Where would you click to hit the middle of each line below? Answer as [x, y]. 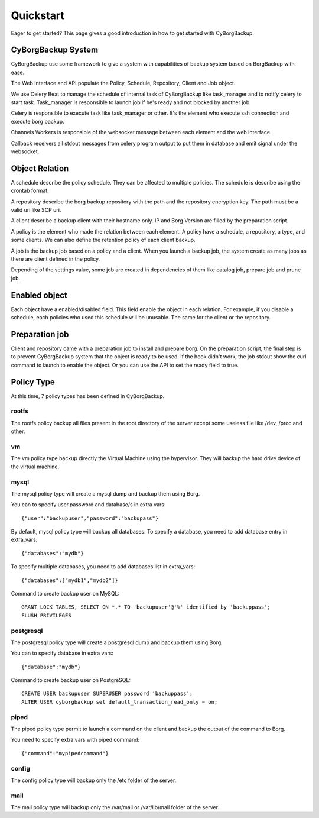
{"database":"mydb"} [51, 667]
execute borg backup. [38, 121]
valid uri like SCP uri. [36, 210]
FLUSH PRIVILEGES [46, 615]
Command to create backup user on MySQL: [65, 594]
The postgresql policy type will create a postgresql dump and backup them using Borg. [117, 642]
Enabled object [39, 295]
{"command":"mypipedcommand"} [65, 753]
